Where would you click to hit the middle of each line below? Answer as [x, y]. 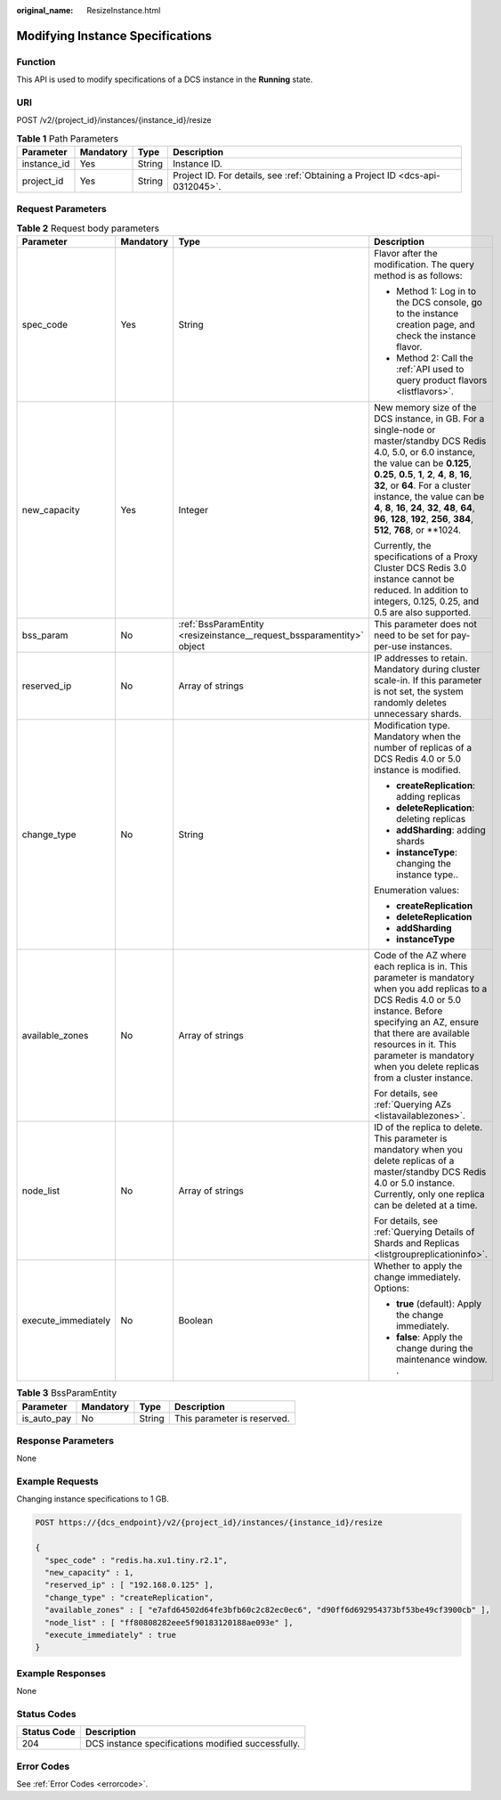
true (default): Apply [439, 1304]
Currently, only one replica [429, 1194]
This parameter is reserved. [232, 1418]
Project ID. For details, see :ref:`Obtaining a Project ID [284, 175]
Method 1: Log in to [436, 291]
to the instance [428, 314]
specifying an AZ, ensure [427, 1022]
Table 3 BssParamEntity [67, 1393]
